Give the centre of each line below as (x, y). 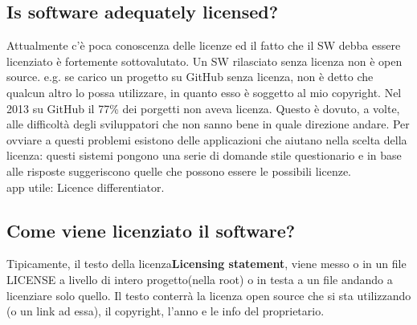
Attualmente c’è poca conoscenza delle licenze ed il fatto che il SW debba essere (204, 45)
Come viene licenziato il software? (151, 230)
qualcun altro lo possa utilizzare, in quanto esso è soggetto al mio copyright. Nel (204, 92)
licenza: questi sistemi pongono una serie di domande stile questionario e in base (204, 155)
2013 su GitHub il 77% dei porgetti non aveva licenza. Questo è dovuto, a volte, (203, 108)
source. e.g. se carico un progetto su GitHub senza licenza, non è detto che (190, 77)
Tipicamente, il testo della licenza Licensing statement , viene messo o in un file (206, 264)
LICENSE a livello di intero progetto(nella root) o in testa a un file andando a (200, 279)
